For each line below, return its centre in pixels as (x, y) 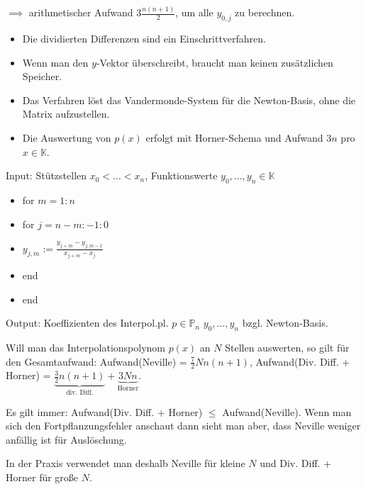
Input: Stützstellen (46, 175)
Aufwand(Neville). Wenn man (287, 411)
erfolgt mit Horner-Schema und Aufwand (234, 138)
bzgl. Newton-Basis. (285, 323)
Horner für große (42, 477)
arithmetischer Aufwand (81, 12)
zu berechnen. (265, 12)
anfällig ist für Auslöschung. (66, 439)
